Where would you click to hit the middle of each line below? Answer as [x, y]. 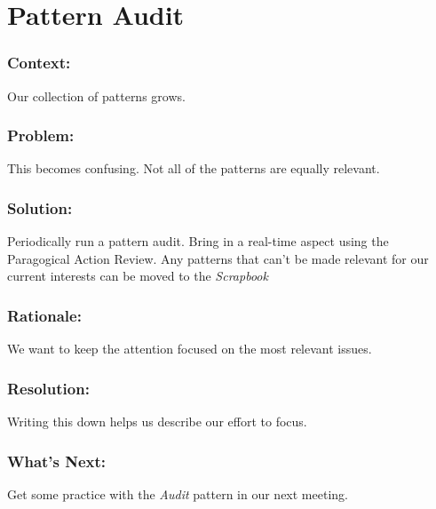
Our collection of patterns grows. [96, 95]
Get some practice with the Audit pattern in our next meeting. [178, 493]
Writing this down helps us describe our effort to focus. [157, 422]
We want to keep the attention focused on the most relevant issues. [190, 349]
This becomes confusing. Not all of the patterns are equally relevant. [194, 168]
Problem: [41, 135]
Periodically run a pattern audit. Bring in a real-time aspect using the [198, 241]
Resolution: [48, 388]
